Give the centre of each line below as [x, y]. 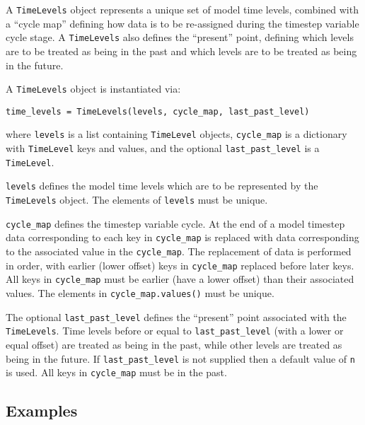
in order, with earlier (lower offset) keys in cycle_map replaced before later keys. [180, 265]
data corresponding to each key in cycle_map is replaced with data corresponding [182, 237]
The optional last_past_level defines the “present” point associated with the [176, 316]
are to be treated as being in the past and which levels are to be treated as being [181, 51]
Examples [42, 411]
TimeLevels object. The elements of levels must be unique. [137, 200]
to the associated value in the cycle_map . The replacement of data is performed [179, 251]
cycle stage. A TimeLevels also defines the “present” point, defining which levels [180, 37]
